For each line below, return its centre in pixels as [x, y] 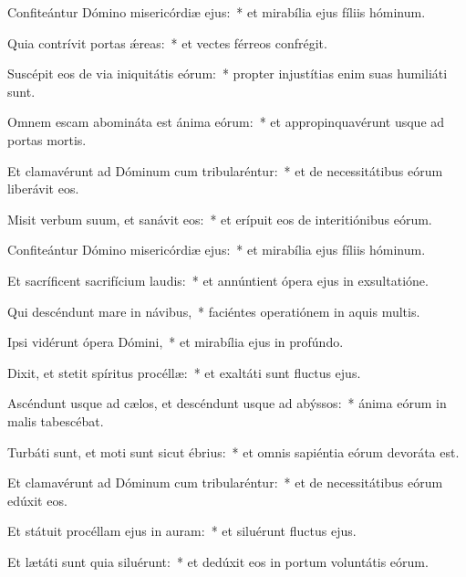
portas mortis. [47, 139]
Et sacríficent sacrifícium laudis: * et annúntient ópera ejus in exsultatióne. [218, 280]
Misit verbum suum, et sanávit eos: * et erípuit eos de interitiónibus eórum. [220, 219]
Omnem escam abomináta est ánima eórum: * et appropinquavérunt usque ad [226, 122]
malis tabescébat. [56, 420]
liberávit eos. [43, 189]
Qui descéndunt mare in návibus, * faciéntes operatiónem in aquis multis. [214, 311]
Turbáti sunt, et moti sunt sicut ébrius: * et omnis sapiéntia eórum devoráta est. [233, 451]
